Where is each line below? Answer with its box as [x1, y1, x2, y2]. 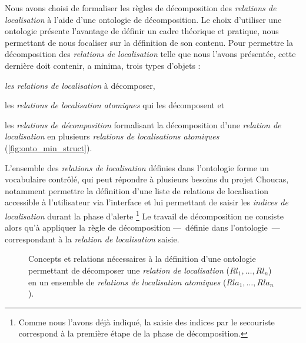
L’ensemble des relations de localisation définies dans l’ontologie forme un [5, 161, 270, 174]
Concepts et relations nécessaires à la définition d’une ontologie [28, 252, 256, 265]
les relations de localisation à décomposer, [5, 79, 155, 91]
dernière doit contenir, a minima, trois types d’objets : [5, 59, 201, 71]
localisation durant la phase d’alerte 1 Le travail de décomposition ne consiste [5, 208, 284, 222]
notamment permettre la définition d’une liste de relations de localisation [5, 184, 268, 197]
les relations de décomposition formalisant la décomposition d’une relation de [5, 118, 281, 131]
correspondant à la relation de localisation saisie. [5, 232, 179, 245]
